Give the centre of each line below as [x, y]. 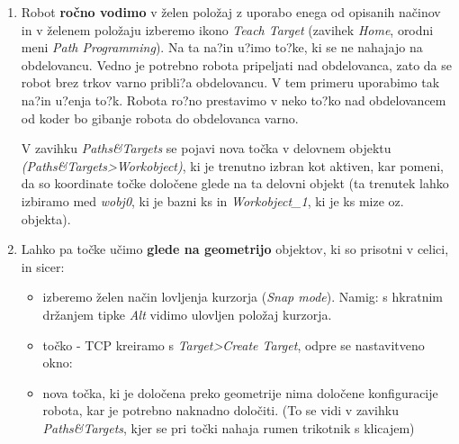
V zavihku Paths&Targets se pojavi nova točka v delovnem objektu [206, 148]
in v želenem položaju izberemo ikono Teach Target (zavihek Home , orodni [227, 29]
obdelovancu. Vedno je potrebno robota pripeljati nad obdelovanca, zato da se [236, 64]
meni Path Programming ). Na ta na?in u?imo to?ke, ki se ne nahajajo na [222, 47]
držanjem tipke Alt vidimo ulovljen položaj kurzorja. [187, 314]
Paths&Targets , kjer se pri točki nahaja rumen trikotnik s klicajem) [229, 427]
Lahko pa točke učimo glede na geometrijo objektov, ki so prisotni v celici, [235, 249]
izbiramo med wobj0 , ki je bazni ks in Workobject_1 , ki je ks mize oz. [212, 200]
